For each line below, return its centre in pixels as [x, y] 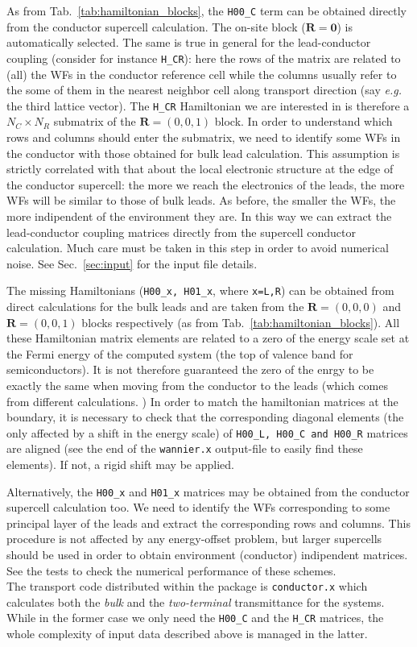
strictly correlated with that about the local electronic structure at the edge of [200, 169]
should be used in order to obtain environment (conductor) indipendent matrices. [207, 555]
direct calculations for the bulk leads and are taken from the [155, 306]
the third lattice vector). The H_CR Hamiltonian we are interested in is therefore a [208, 105]
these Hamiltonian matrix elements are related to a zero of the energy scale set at [208, 338]
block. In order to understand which [303, 121]
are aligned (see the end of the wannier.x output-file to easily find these [185, 448]
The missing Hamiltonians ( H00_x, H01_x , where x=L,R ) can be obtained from [200, 290]
